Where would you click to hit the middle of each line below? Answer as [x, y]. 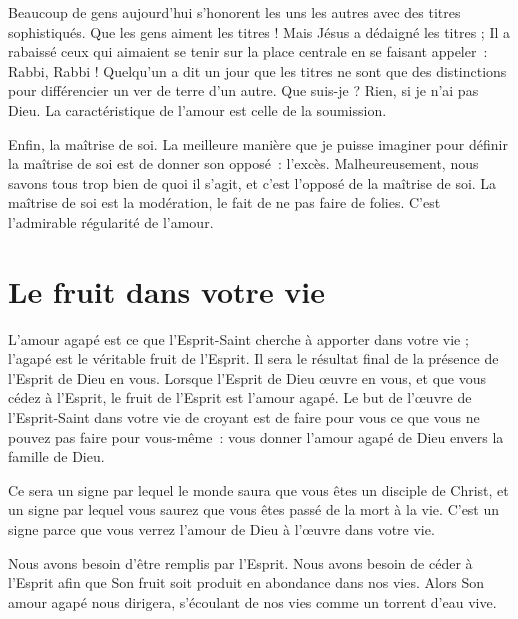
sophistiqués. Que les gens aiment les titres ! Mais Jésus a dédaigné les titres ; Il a [259, 31]
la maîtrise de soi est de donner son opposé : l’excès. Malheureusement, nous [243, 163]
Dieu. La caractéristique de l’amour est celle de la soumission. [197, 109]
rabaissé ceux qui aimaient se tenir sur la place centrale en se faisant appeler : [248, 51]
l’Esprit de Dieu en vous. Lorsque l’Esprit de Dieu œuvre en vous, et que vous [247, 377]
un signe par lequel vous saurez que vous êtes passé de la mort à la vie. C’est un [254, 509]
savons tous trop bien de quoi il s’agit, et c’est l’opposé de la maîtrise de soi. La [252, 182]
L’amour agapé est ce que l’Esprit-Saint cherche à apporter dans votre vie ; [238, 338]
